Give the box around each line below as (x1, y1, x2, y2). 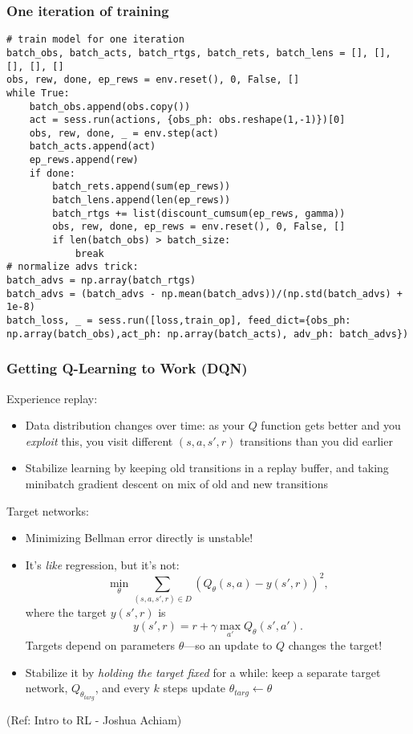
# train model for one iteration (6, 34, 184, 46)
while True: (6, 87, 70, 99)
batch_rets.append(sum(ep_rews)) (52, 181, 231, 193)
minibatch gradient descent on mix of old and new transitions (25, 475, 328, 491)
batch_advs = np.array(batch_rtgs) (6, 275, 196, 287)
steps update (163, 679, 226, 696)
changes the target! (288, 636, 383, 653)
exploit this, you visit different (25, 432, 173, 449)
